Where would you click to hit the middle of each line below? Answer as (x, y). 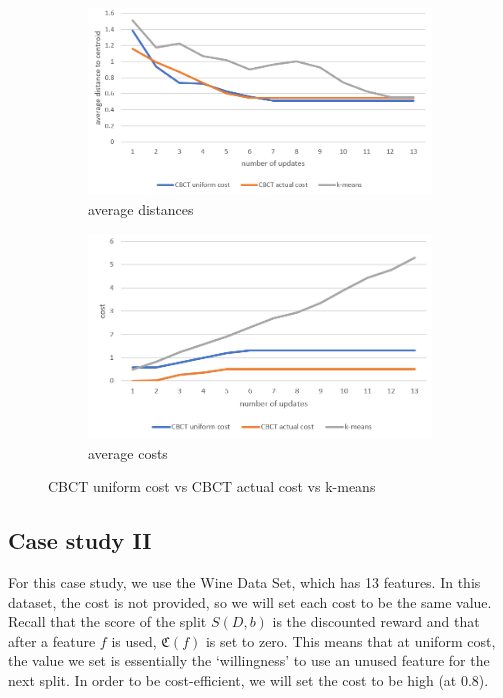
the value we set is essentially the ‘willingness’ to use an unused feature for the (249, 660)
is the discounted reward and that (376, 621)
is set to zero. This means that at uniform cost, (350, 640)
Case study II (80, 540)
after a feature (52, 640)
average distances (141, 209)
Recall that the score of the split (107, 621)
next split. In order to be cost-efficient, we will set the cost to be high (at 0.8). (248, 679)
